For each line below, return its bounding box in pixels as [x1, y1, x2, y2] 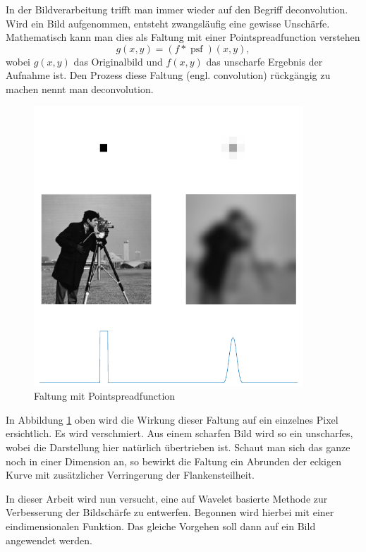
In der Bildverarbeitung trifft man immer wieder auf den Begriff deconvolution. [6, 2, 348, 16]
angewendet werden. [6, 532, 92, 547]
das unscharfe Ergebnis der [206, 54, 323, 68]
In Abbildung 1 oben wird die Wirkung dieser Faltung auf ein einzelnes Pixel [6, 412, 338, 427]
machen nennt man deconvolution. [6, 81, 154, 96]
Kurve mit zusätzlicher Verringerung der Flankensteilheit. [6, 467, 255, 482]
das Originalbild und [73, 54, 163, 68]
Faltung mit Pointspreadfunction [34, 388, 176, 403]
